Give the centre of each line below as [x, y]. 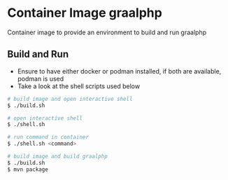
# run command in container [48, 137]
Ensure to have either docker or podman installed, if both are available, [119, 71]
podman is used [41, 78]
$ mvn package [28, 169]
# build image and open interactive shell [70, 99]
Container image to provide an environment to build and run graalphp [107, 32]
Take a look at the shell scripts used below [79, 86]
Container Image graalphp [85, 13]
